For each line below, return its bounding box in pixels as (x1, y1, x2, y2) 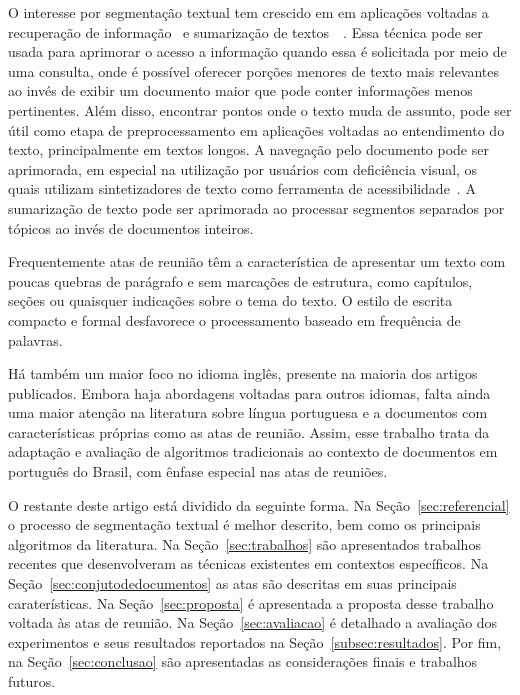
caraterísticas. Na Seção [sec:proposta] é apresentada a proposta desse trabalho (8, 592, 494, 613)
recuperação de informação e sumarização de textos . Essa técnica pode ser (8, 21, 483, 42)
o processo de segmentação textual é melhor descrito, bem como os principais (8, 514, 481, 535)
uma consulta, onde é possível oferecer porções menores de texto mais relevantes (8, 60, 500, 81)
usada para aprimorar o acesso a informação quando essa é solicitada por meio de (8, 41, 507, 62)
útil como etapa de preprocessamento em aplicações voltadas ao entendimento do (8, 119, 505, 140)
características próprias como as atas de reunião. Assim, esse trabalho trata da (8, 421, 490, 442)
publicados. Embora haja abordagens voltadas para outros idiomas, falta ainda (8, 382, 491, 403)
